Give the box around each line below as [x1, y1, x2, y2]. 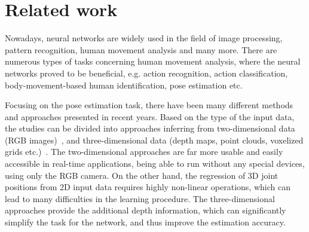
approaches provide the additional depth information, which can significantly [5, 204, 286, 216]
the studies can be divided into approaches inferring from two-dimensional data [5, 122, 295, 135]
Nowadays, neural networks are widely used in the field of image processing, [5, 32, 283, 44]
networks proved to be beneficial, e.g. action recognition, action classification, [5, 66, 288, 79]
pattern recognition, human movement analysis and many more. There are [5, 43, 277, 56]
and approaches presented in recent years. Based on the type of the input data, [5, 110, 295, 123]
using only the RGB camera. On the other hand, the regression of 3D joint [5, 169, 279, 181]
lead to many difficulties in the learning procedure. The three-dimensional [5, 192, 275, 204]
